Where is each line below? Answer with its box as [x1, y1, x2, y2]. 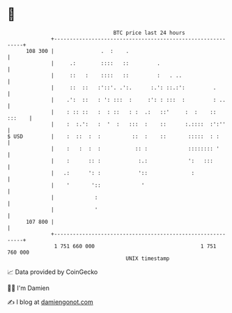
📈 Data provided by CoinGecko [7, 268, 98, 276]
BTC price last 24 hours [113, 29, 186, 36]
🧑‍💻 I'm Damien [7, 284, 50, 292]
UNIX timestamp [125, 254, 170, 262]
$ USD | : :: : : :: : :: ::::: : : [7, 132, 219, 140]
